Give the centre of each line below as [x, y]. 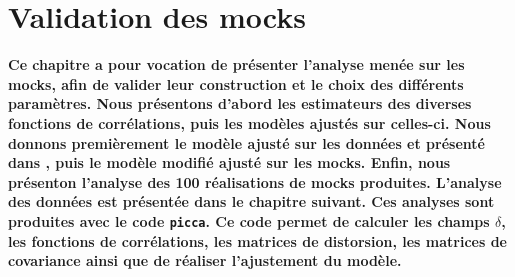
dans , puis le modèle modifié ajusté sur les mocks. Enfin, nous [229, 162]
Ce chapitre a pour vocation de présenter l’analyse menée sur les [236, 64]
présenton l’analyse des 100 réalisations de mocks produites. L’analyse [255, 181]
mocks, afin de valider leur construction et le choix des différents [236, 83]
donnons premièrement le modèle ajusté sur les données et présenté [246, 142]
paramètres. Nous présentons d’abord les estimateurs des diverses [240, 103]
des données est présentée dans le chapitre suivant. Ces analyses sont [251, 201]
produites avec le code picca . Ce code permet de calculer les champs [249, 220]
